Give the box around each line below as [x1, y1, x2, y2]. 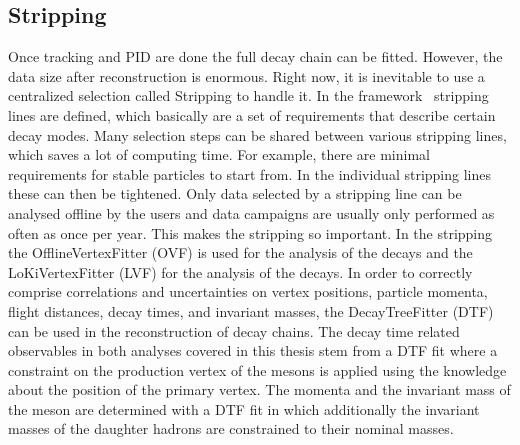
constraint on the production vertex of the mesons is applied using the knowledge [8, 359, 507, 380]
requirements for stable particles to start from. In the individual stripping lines [8, 163, 491, 184]
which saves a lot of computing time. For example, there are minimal [8, 144, 430, 165]
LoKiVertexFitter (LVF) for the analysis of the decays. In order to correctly [8, 261, 473, 282]
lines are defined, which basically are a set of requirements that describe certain [8, 104, 496, 125]
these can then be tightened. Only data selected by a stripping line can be [8, 183, 462, 204]
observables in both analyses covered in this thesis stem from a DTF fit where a [8, 340, 498, 361]
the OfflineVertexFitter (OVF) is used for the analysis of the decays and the [8, 242, 473, 263]
